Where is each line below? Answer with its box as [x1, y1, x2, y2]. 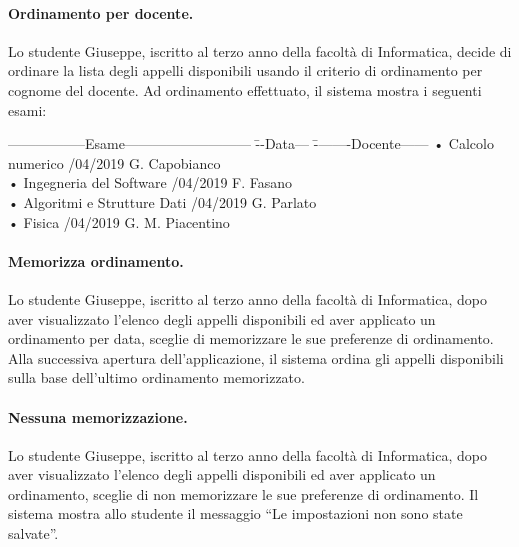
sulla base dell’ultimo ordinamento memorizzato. [8, 367, 305, 388]
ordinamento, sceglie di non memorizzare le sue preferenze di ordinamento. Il [8, 483, 479, 504]
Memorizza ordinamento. [8, 250, 184, 271]
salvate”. [8, 523, 59, 544]
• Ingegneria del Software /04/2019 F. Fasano [8, 172, 293, 193]
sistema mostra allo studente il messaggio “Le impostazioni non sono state [8, 503, 463, 524]
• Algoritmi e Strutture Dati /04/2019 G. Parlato [8, 191, 317, 212]
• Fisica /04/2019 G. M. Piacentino [8, 211, 230, 232]
